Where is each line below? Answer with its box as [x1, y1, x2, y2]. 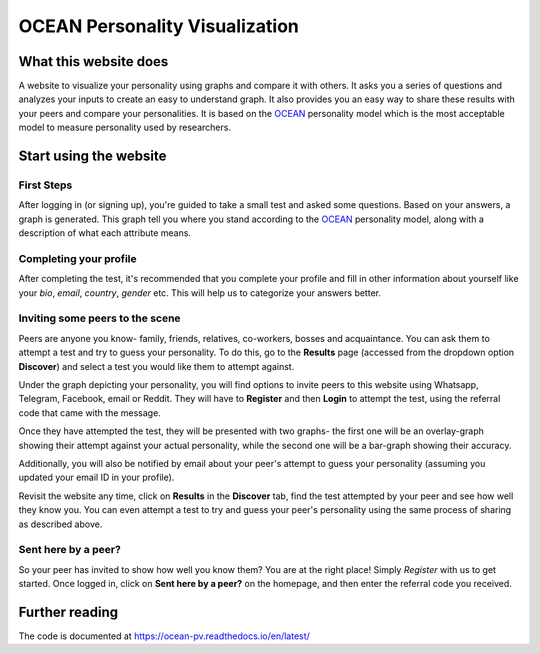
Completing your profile [18, 251, 137, 265]
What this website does [18, 53, 169, 70]
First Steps [18, 178, 73, 192]
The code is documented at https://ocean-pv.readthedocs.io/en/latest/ [18, 630, 310, 642]
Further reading [18, 603, 119, 620]
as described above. [18, 518, 103, 530]
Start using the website [18, 148, 167, 165]
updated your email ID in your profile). [18, 471, 175, 484]
